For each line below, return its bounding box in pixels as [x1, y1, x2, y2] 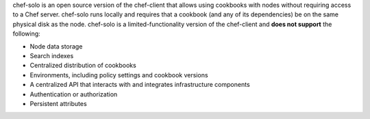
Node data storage [29, 42, 83, 51]
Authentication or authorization [29, 90, 118, 98]
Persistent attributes [29, 99, 87, 107]
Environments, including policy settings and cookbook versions [29, 70, 208, 79]
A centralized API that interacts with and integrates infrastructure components [29, 81, 250, 89]
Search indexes [29, 51, 74, 59]
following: [12, 29, 40, 38]
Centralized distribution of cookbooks [29, 62, 136, 70]
